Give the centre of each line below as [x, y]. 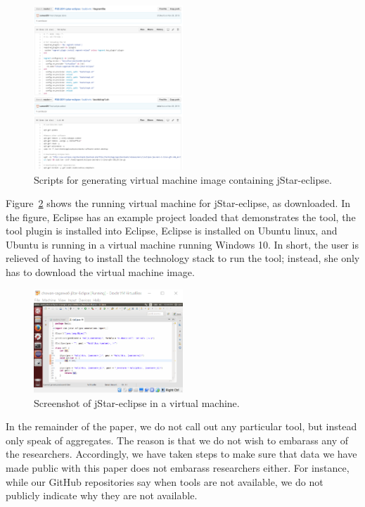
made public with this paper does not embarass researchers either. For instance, [178, 467]
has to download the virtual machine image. [100, 272]
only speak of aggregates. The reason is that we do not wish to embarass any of [177, 440]
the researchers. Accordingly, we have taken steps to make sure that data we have [181, 454]
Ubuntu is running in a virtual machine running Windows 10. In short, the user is [182, 244]
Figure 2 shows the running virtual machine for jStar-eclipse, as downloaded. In [178, 203]
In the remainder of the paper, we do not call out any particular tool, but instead [181, 426]
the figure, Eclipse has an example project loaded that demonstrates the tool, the [181, 217]
